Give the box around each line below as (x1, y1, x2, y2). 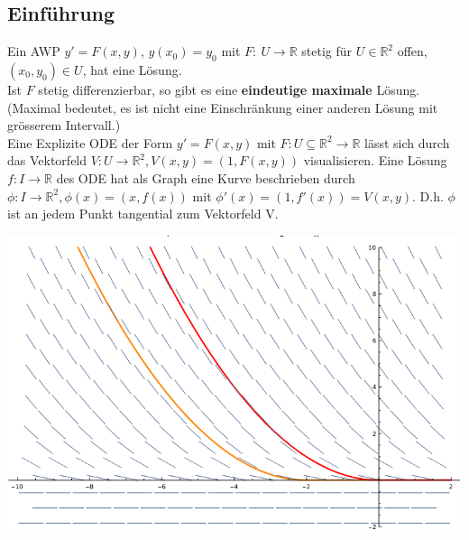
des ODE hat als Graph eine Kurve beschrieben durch (56, 168, 355, 187)
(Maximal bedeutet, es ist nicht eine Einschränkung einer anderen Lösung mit (7, 98, 438, 116)
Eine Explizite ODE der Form (7, 133, 173, 152)
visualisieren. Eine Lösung (303, 151, 447, 170)
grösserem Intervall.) (7, 116, 121, 135)
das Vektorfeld (7, 151, 87, 170)
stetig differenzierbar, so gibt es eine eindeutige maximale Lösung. (38, 80, 420, 98)
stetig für (301, 42, 353, 61)
